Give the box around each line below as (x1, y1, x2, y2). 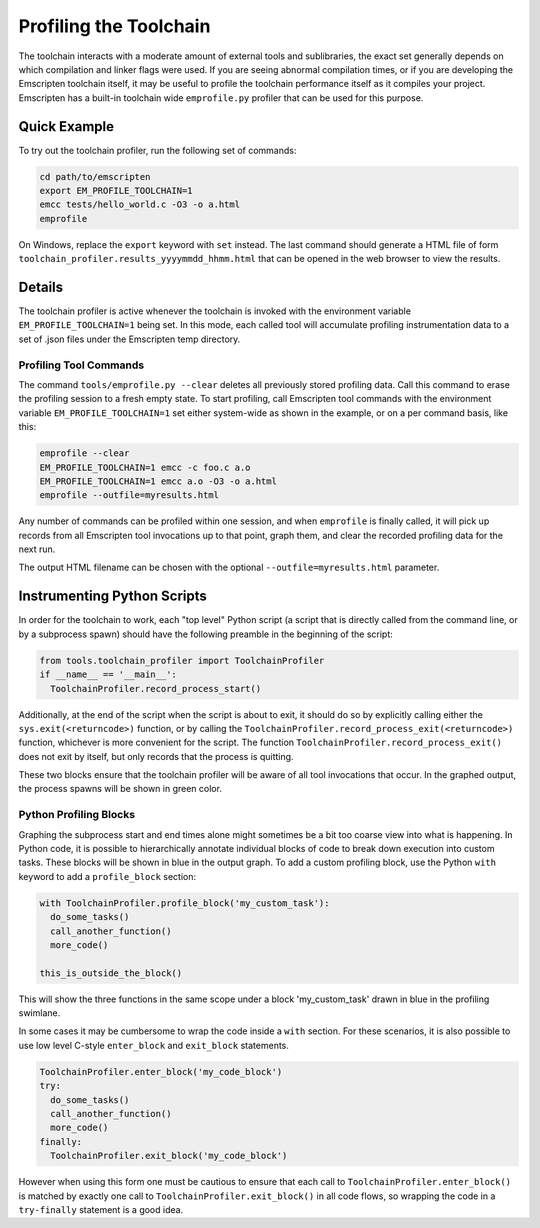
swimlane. (18, 1007, 61, 1019)
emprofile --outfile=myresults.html (39, 490, 220, 501)
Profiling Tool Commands (18, 358, 145, 372)
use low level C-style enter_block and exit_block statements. (18, 1039, 290, 1051)
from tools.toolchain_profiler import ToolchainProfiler (39, 655, 325, 666)
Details (18, 278, 64, 295)
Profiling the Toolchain (18, 15, 211, 37)
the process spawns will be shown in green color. (18, 783, 222, 795)
